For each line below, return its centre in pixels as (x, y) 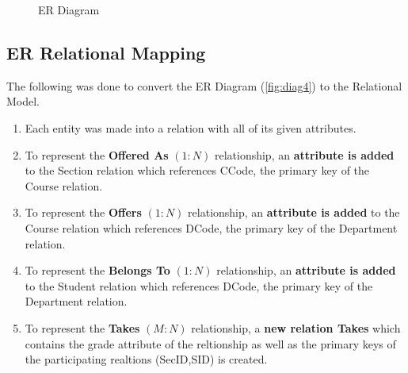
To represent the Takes (82, 327)
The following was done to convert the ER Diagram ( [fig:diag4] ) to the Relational (204, 85)
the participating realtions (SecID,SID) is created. (146, 359)
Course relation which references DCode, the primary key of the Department (211, 227)
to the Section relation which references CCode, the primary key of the (197, 170)
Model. (23, 101)
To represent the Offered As (97, 154)
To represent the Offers (83, 212)
